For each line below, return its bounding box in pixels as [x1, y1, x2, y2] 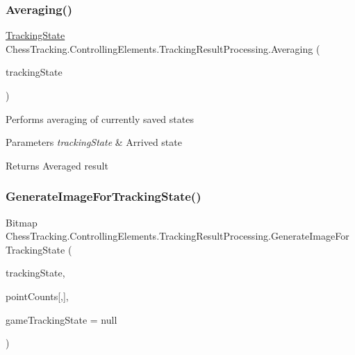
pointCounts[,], [6, 288, 69, 303]
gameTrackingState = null [6, 312, 117, 327]
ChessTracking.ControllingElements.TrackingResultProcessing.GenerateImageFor [6, 229, 349, 243]
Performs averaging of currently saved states [6, 111, 194, 126]
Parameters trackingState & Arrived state [6, 135, 182, 149]
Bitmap [6, 215, 38, 229]
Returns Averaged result [6, 158, 108, 172]
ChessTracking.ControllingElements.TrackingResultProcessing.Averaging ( [6, 41, 320, 56]
